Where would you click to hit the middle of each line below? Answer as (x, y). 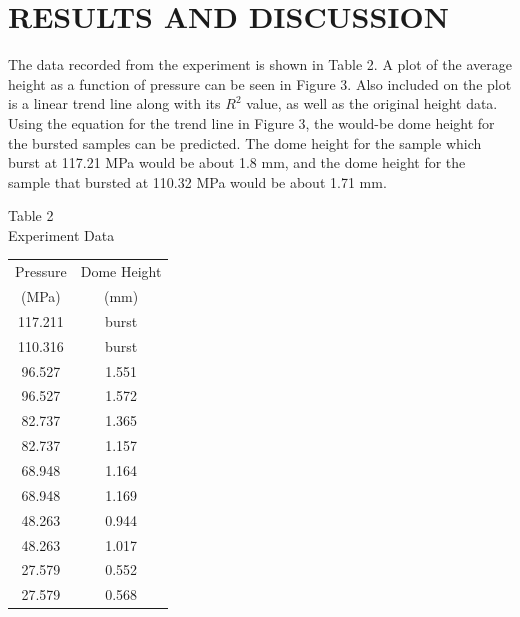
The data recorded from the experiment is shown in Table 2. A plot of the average (260, 64)
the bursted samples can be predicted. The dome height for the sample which (245, 142)
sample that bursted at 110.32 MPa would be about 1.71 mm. (197, 181)
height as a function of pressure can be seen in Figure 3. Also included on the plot (260, 83)
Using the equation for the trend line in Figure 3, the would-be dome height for (251, 122)
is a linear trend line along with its (114, 103)
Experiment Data (61, 234)
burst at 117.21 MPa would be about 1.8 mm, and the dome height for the (237, 162)
